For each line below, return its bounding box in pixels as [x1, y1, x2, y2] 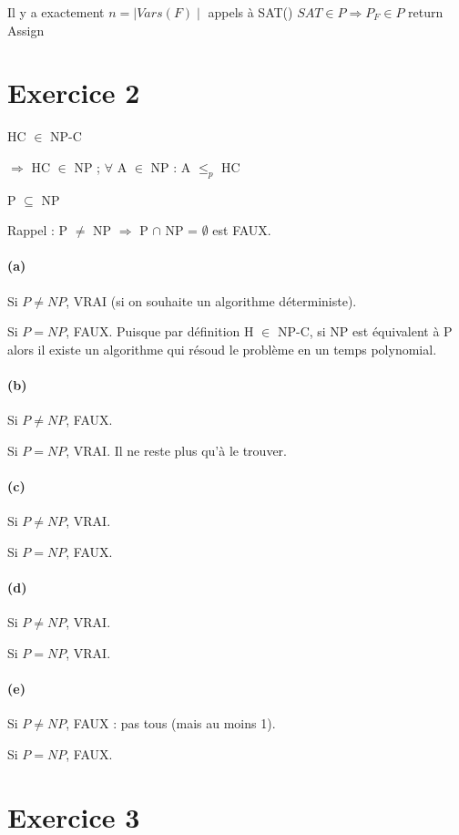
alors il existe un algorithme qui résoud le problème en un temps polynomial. [7, 339, 437, 358]
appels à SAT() [208, 3, 293, 21]
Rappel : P [7, 221, 68, 240]
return [408, 3, 444, 21]
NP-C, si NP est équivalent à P [277, 322, 453, 341]
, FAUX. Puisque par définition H [66, 322, 254, 341]
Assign [7, 20, 45, 39]
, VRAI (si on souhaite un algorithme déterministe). [66, 291, 357, 310]
